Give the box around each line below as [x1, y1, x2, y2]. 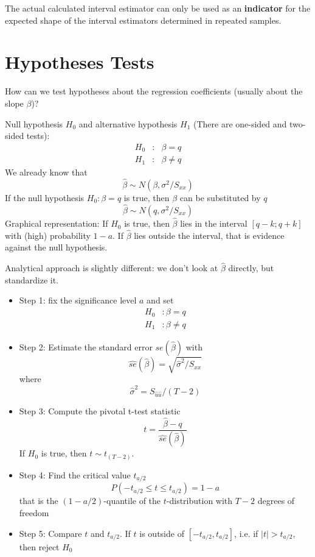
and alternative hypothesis [78, 117, 178, 130]
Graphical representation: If [5, 217, 108, 230]
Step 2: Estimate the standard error [19, 340, 153, 353]
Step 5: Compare [19, 527, 82, 539]
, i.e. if [234, 527, 258, 539]
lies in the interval [180, 217, 247, 230]
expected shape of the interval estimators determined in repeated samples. [5, 13, 282, 26]
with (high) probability [5, 229, 91, 241]
